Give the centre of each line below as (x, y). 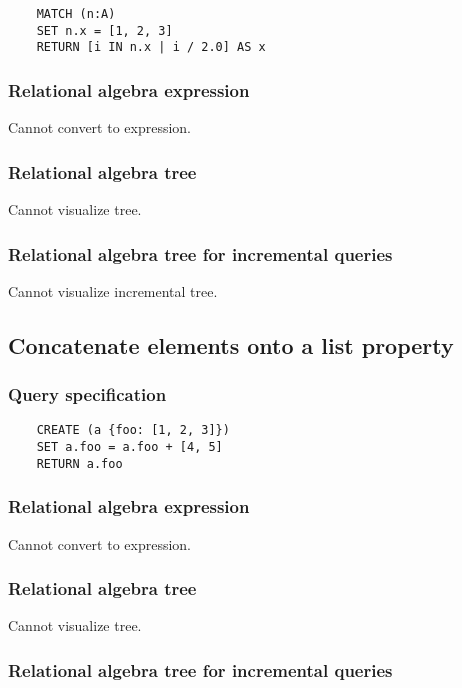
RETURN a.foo (79, 463)
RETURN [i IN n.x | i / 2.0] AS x (151, 47)
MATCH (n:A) (76, 14)
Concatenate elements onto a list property (231, 344)
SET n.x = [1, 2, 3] (104, 30)
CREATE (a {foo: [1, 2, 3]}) (133, 430)
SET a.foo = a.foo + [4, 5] (129, 447)
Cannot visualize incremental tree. (113, 290)
